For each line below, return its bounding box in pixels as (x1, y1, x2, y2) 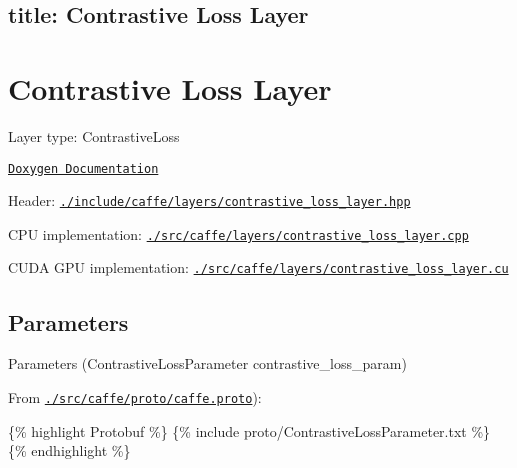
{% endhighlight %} (8, 440, 131, 461)
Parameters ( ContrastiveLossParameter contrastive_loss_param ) (8, 353, 407, 374)
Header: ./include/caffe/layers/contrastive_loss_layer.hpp (8, 190, 411, 211)
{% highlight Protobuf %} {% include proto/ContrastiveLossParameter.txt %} (8, 420, 491, 441)
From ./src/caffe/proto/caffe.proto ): (8, 386, 262, 407)
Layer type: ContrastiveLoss (8, 125, 180, 146)
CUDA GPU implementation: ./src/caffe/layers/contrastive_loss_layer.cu (8, 257, 509, 278)
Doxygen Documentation (8, 161, 159, 176)
